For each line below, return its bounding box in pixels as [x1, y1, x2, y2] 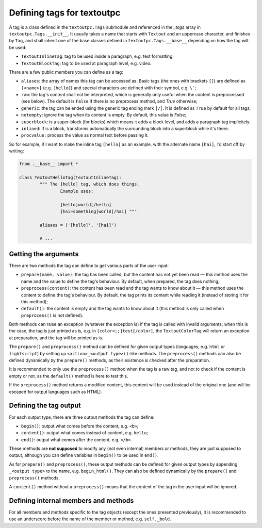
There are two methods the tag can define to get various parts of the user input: [9, 263, 169, 268]
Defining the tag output [9, 401, 81, 410]
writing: [9, 148, 24, 154]
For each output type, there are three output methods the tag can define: [9, 414, 155, 420]
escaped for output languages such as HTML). [9, 389, 102, 395]
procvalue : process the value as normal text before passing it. [21, 132, 149, 138]
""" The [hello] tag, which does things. [39, 181, 140, 187]
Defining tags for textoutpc [9, 7, 121, 18]
